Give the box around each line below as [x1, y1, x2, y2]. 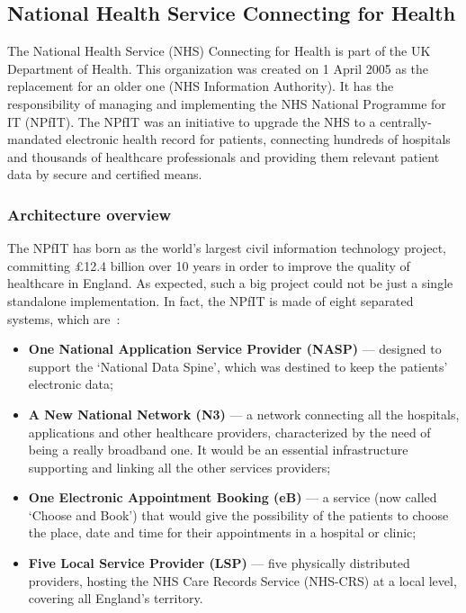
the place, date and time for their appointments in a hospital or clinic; [28, 523, 417, 542]
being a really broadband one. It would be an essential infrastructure [28, 440, 408, 459]
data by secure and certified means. [7, 165, 202, 184]
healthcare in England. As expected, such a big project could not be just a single [7, 274, 453, 293]
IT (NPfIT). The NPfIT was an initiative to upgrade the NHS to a [7, 112, 376, 131]
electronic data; [28, 374, 113, 393]
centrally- [380, 112, 432, 131]
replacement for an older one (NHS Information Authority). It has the [7, 77, 394, 95]
